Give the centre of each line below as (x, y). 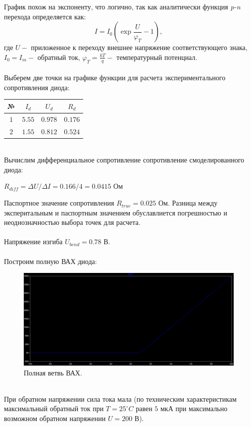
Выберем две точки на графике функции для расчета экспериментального (115, 78)
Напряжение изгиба (33, 241)
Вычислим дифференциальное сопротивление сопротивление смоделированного (124, 160)
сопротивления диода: (37, 87)
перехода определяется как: (45, 16)
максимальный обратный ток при (54, 408)
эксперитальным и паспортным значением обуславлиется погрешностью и (116, 212)
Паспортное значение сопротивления (59, 203)
